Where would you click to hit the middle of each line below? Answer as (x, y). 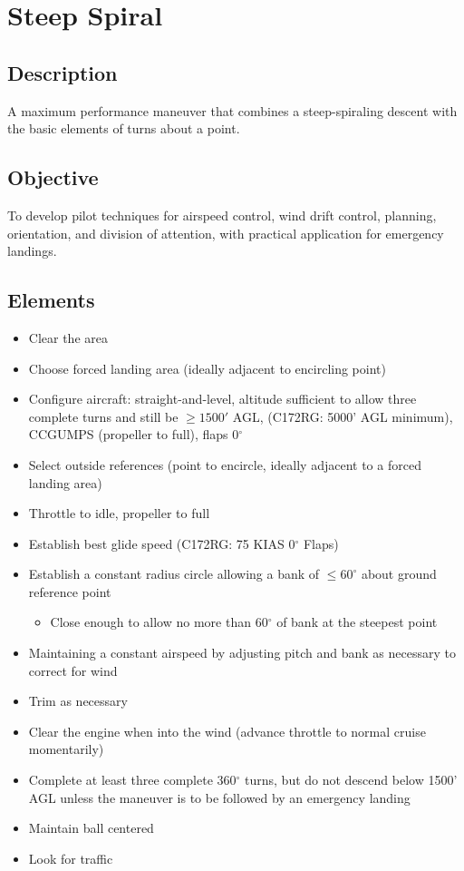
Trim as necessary (78, 701)
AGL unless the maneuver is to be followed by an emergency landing (219, 797)
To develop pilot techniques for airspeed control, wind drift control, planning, (222, 215)
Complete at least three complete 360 (132, 780)
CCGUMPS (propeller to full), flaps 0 (134, 434)
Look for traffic (71, 858)
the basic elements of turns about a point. (124, 128)
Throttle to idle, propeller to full (119, 513)
